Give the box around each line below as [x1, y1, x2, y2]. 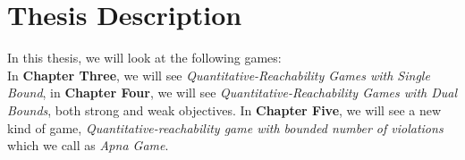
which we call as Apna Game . [7, 136, 169, 155]
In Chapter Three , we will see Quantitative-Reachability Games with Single [7, 65, 430, 84]
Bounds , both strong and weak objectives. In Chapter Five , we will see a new [7, 100, 442, 119]
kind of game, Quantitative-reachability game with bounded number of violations [7, 118, 444, 137]
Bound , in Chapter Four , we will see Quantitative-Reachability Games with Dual [7, 83, 458, 102]
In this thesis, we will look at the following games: [7, 48, 282, 67]
